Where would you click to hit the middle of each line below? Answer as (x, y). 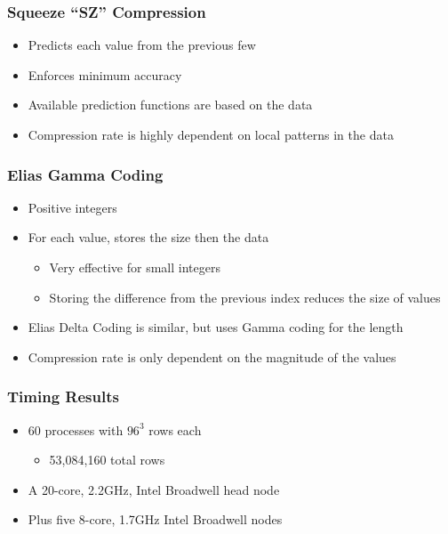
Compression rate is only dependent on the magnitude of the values (212, 356)
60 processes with (76, 429)
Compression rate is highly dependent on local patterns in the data (211, 134)
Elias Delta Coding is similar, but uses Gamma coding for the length (216, 327)
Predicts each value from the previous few (142, 45)
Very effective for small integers (135, 267)
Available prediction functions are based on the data (170, 105)
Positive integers (72, 207)
